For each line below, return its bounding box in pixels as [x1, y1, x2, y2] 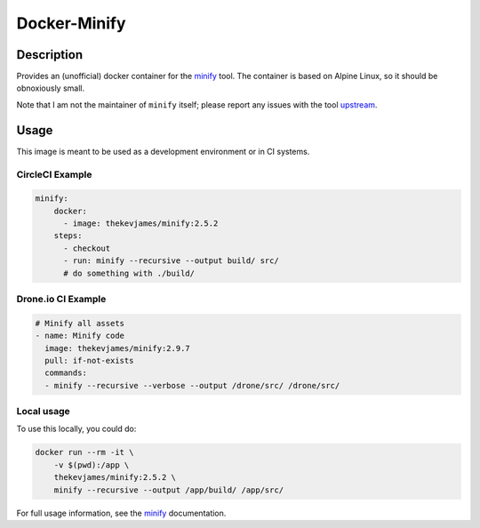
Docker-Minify [16, 13, 126, 33]
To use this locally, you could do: [16, 423, 137, 435]
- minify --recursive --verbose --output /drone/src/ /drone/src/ [44, 380, 340, 390]
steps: [53, 231, 83, 241]
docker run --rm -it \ [35, 447, 134, 458]
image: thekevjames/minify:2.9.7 [44, 343, 190, 353]
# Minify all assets [35, 318, 124, 328]
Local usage [16, 405, 70, 418]
